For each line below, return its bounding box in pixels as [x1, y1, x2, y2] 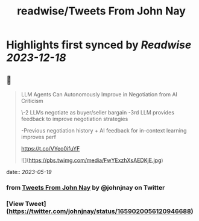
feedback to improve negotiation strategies [21, 116, 128, 122]
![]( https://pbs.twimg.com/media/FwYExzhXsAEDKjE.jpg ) [21, 157, 164, 164]
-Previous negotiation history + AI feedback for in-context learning [21, 127, 187, 134]
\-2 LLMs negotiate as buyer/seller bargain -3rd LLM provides [21, 109, 175, 116]
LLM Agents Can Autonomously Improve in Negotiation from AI [21, 91, 178, 98]
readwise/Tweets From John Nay [17, 4, 186, 18]
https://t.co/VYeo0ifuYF [21, 145, 80, 152]
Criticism [21, 98, 43, 104]
